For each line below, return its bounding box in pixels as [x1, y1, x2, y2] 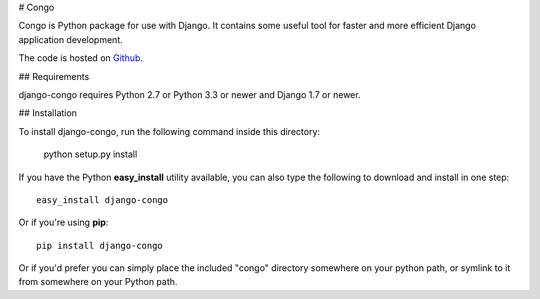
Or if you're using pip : [18, 216, 109, 229]
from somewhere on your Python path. [18, 276, 178, 288]
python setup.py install [43, 148, 138, 160]
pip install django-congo [36, 240, 164, 251]
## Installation [18, 107, 77, 119]
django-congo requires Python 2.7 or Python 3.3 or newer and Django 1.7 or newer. [18, 88, 361, 100]
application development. [18, 33, 124, 45]
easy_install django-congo [36, 194, 169, 205]
